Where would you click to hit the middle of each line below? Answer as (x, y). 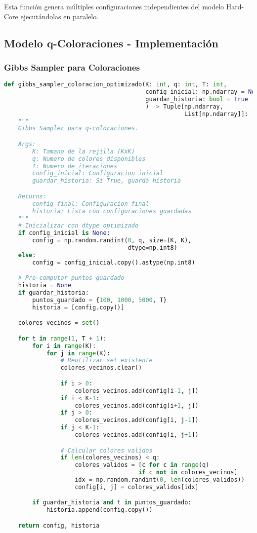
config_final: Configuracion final (91, 204)
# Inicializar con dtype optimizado (78, 226)
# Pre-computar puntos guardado (71, 278)
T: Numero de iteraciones (75, 166)
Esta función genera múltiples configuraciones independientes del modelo (114, 6)
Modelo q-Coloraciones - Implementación (111, 43)
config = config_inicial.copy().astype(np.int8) (114, 262)
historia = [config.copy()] (78, 307)
